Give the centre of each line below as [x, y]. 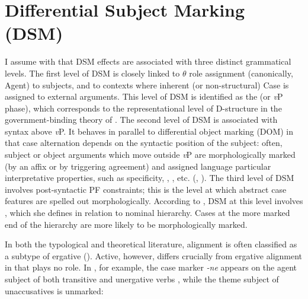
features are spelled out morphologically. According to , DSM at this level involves [154, 201]
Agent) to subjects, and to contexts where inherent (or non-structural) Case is [147, 85]
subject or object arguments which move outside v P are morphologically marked [150, 155]
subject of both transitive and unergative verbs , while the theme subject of [142, 279]
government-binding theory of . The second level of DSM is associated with [141, 120]
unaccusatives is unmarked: [54, 290]
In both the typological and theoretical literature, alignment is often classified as [151, 244]
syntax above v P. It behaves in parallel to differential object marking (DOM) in [149, 131]
